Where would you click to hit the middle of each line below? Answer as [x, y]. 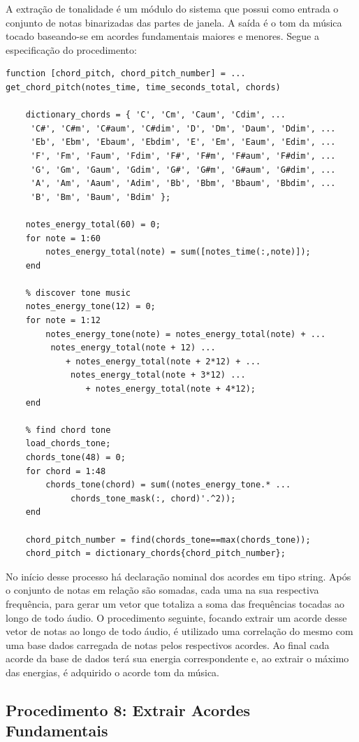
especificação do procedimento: [71, 49]
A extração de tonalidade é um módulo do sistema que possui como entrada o [172, 8]
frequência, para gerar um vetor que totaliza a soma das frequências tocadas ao [175, 603]
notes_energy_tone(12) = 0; [90, 307]
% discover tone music [78, 293]
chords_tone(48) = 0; [75, 457]
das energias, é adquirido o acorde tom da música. [112, 672]
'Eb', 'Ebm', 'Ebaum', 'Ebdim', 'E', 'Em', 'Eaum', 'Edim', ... [183, 142]
